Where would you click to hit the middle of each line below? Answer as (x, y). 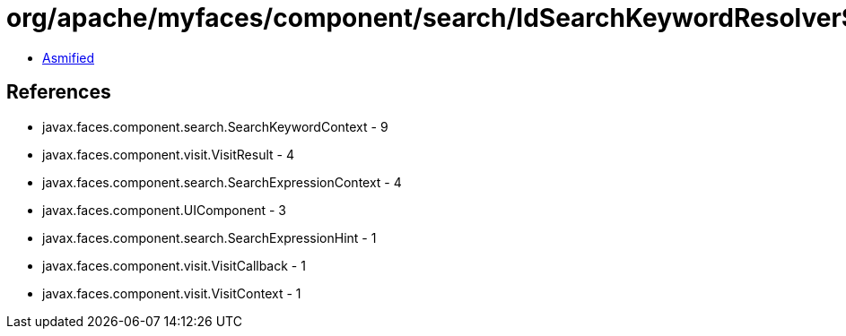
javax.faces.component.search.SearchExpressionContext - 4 (222, 182)
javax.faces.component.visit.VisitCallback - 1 (174, 265)
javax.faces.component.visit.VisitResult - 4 (168, 154)
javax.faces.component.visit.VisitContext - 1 (172, 293)
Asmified (69, 57)
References (59, 92)
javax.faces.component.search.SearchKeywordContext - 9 (215, 126)
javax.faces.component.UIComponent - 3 (165, 210)
